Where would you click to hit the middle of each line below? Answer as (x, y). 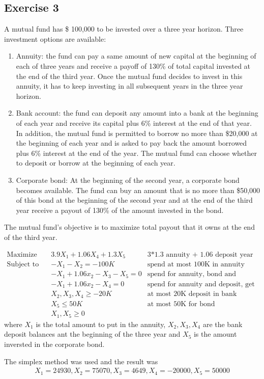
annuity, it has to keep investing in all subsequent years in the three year (129, 86)
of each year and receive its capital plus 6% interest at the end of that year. (134, 123)
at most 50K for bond (181, 304)
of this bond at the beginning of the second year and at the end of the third (134, 200)
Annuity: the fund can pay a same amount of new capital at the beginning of (136, 56)
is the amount (215, 334)
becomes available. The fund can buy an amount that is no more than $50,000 (138, 190)
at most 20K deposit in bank (192, 294)
